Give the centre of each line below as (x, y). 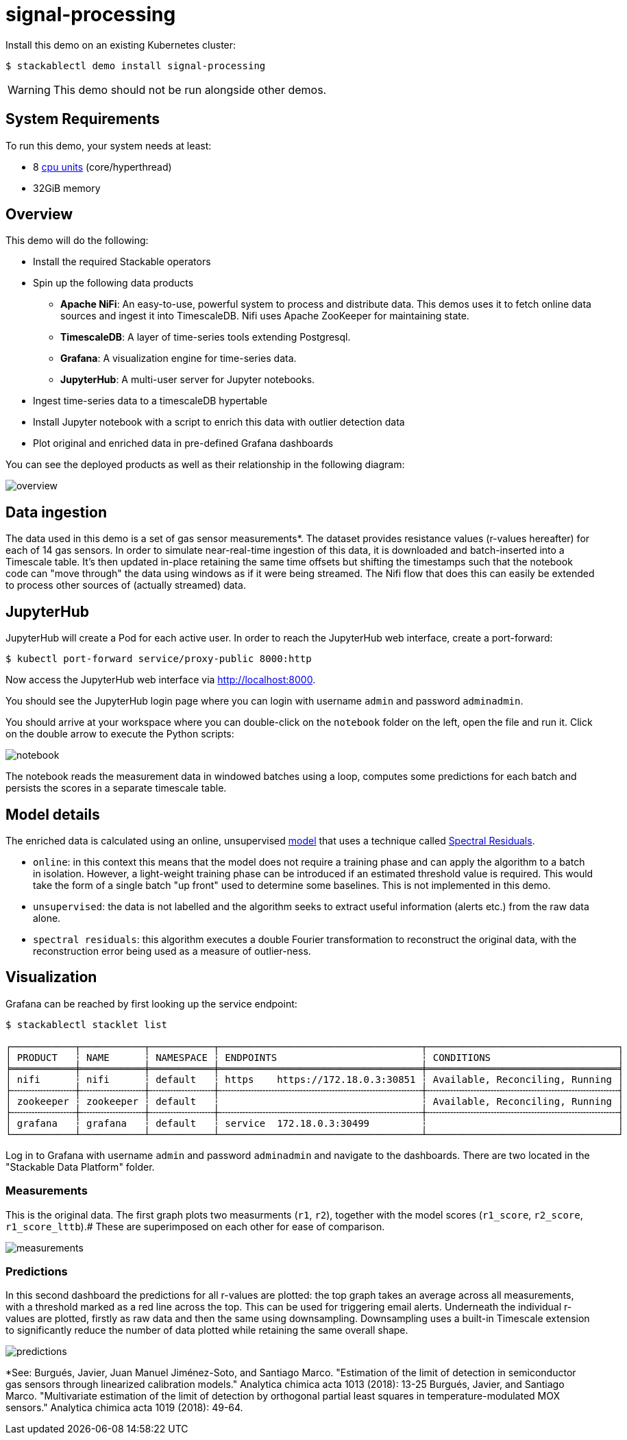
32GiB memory (67, 188)
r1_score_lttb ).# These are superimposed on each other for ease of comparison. (195, 1226)
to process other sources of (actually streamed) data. (126, 585)
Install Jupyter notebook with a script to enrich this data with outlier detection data (219, 422)
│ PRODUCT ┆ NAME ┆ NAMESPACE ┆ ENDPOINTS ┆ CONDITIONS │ (315, 1057)
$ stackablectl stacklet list (87, 1024)
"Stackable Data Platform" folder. (80, 1167)
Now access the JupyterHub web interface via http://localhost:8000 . (161, 680)
